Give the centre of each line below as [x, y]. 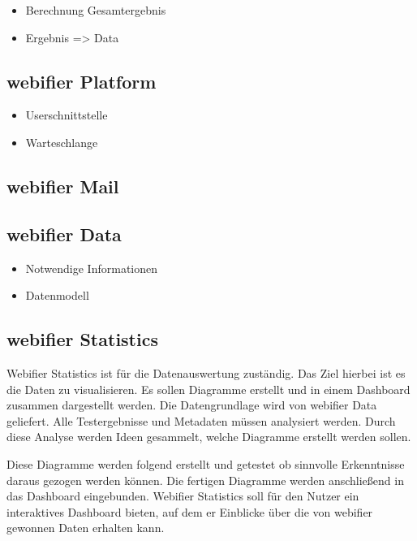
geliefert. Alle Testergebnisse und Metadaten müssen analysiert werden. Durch [201, 420]
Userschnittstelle [67, 115]
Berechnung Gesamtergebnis [96, 10]
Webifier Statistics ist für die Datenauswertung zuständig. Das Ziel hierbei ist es [206, 372]
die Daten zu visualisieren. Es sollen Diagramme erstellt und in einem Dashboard [208, 389]
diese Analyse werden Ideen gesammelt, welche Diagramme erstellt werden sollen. [209, 437]
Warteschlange [62, 142]
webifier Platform [82, 81]
